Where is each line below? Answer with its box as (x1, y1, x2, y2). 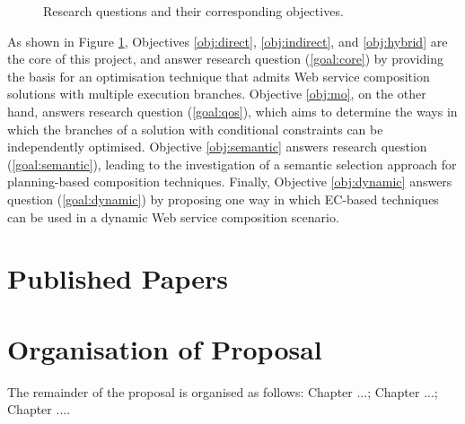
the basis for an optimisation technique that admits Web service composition (7, 66, 430, 85)
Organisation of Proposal (7, 330, 322, 367)
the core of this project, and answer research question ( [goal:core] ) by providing (7, 49, 443, 68)
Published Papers (7, 260, 228, 297)
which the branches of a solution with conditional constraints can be (7, 119, 383, 138)
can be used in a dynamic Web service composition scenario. (7, 207, 339, 226)
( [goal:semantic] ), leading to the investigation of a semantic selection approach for (7, 154, 457, 173)
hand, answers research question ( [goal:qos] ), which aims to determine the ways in (7, 101, 458, 120)
